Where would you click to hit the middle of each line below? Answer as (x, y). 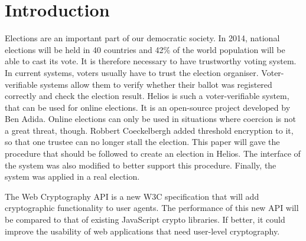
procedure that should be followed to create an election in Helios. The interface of (153, 153)
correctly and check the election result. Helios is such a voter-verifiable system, (147, 96)
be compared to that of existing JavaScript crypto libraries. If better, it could (145, 219)
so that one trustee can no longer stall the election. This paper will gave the (142, 142)
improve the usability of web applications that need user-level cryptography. (142, 231)
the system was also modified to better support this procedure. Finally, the (141, 165)
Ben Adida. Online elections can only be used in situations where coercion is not (150, 119)
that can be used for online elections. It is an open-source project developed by (148, 107)
